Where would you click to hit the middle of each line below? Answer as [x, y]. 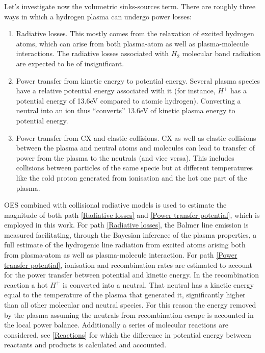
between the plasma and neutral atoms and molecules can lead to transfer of [136, 148]
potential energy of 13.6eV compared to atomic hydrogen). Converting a [128, 100]
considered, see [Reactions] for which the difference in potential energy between [128, 334]
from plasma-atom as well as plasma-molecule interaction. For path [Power [121, 255]
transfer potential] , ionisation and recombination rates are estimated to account [128, 264]
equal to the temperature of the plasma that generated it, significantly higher [125, 295]
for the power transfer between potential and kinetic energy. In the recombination [132, 275]
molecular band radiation [221, 53]
